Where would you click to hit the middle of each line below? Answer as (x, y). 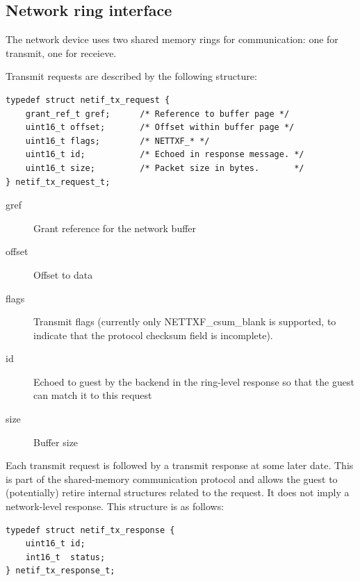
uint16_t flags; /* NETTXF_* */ (117, 141)
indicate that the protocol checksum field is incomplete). (153, 335)
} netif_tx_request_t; (58, 182)
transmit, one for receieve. (61, 52)
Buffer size (56, 442)
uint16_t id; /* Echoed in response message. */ (165, 155)
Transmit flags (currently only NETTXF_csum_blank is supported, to (185, 321)
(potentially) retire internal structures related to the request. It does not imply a (178, 492)
